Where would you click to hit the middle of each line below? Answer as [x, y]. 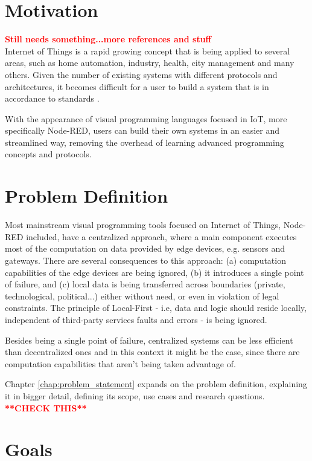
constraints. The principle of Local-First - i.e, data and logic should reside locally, [156, 308]
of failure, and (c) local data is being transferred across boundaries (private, [145, 284]
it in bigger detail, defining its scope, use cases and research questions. [135, 395]
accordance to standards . [52, 98]
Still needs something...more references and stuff [108, 39]
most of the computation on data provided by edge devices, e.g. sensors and [145, 248]
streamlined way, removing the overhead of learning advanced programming [145, 142]
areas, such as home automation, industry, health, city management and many [150, 63]
